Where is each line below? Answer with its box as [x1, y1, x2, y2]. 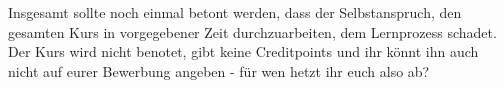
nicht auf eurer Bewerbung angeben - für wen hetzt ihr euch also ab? [8, 60, 430, 81]
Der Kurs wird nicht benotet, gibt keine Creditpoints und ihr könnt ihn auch [8, 41, 479, 62]
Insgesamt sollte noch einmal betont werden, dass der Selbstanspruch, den [8, 2, 462, 22]
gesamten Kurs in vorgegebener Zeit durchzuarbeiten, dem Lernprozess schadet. [8, 21, 497, 42]
